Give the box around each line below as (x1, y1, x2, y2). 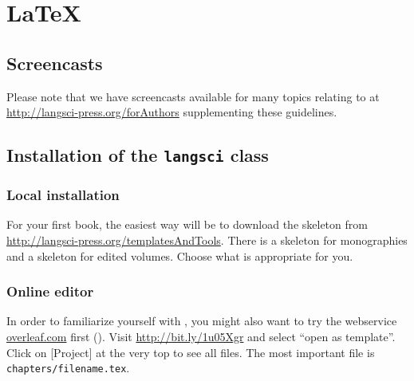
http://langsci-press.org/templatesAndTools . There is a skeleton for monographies (6, 231, 408, 248)
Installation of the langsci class (6, 143, 269, 167)
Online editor (6, 281, 94, 301)
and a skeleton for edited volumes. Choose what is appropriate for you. (6, 247, 353, 264)
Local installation (6, 185, 120, 205)
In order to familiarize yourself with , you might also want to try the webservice (6, 312, 397, 329)
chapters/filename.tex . (6, 359, 130, 376)
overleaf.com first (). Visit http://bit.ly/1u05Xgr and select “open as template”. (6, 328, 396, 344)
